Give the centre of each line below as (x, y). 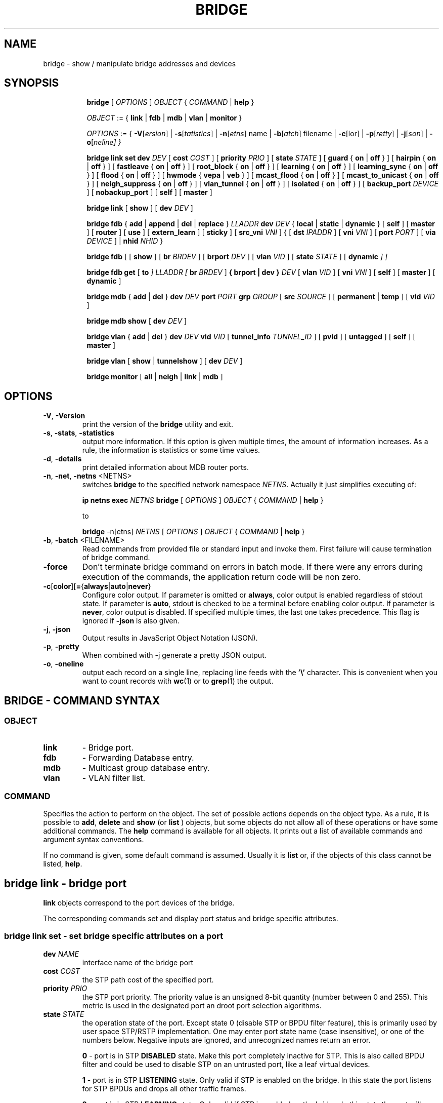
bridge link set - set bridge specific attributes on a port (114, 936)
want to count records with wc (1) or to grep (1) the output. (178, 681)
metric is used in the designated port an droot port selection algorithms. (202, 1005)
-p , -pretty (61, 647)
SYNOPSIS (32, 83)
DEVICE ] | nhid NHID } (125, 241)
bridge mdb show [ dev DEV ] (137, 321)
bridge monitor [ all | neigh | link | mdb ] (155, 377)
